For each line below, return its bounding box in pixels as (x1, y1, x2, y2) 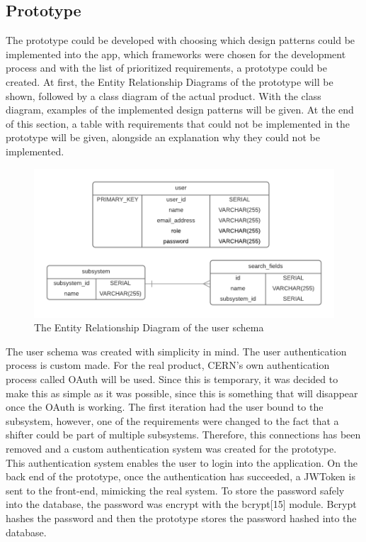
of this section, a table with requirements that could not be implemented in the (6, 116, 350, 131)
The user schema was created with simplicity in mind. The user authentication (6, 343, 347, 358)
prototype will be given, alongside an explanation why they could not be (6, 130, 320, 145)
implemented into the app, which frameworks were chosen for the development (6, 46, 346, 61)
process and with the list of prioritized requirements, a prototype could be (6, 60, 328, 75)
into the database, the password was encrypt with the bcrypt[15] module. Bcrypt (6, 497, 357, 511)
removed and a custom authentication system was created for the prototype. (6, 441, 337, 456)
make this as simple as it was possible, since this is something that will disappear (6, 385, 358, 400)
